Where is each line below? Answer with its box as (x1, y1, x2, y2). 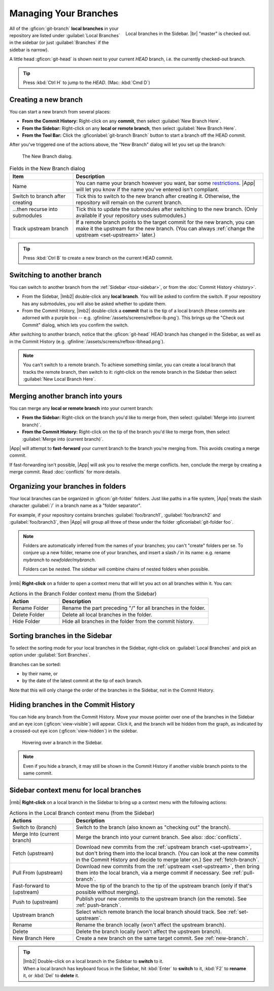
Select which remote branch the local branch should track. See (76, 908, 226, 915)
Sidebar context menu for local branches (9, 786, 142, 794)
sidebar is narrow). (9, 46, 49, 53)
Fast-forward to (12, 882, 50, 889)
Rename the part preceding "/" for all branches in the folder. (62, 605, 205, 612)
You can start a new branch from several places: (9, 108, 111, 114)
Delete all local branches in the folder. (62, 611, 152, 618)
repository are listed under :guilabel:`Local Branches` (9, 32, 120, 38)
